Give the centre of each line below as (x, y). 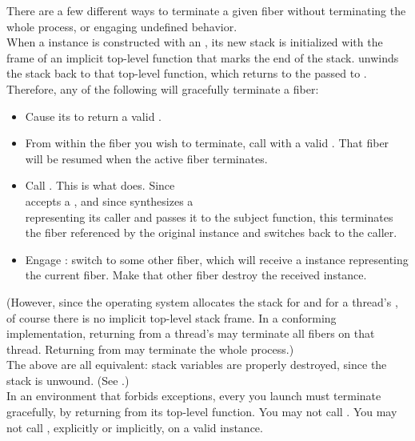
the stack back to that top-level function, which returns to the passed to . (187, 73)
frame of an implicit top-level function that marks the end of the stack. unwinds (203, 57)
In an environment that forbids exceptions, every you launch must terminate (194, 396)
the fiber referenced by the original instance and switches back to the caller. (211, 233)
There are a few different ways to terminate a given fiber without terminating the (206, 10)
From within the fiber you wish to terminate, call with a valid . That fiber (207, 143)
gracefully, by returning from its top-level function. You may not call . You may (202, 412)
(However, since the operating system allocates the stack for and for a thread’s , (202, 301)
